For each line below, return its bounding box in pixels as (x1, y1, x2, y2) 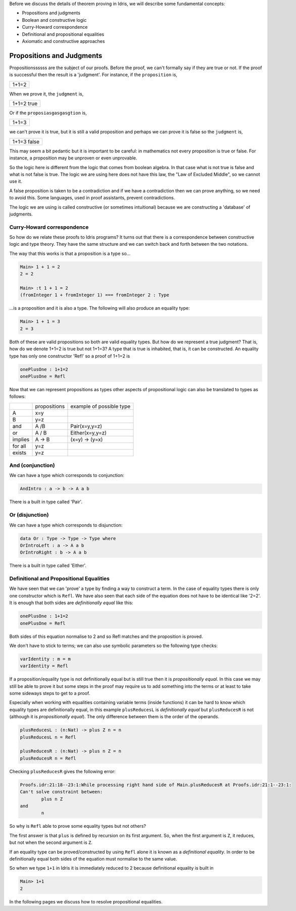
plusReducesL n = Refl (20, 734, 76, 740)
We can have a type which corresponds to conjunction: (9, 472, 125, 478)
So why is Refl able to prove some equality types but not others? (9, 823, 146, 829)
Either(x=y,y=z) (70, 429, 107, 436)
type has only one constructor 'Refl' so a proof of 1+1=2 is (9, 353, 130, 359)
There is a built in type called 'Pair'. (9, 499, 83, 505)
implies (12, 436, 30, 443)
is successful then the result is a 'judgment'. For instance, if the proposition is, (9, 72, 178, 78)
